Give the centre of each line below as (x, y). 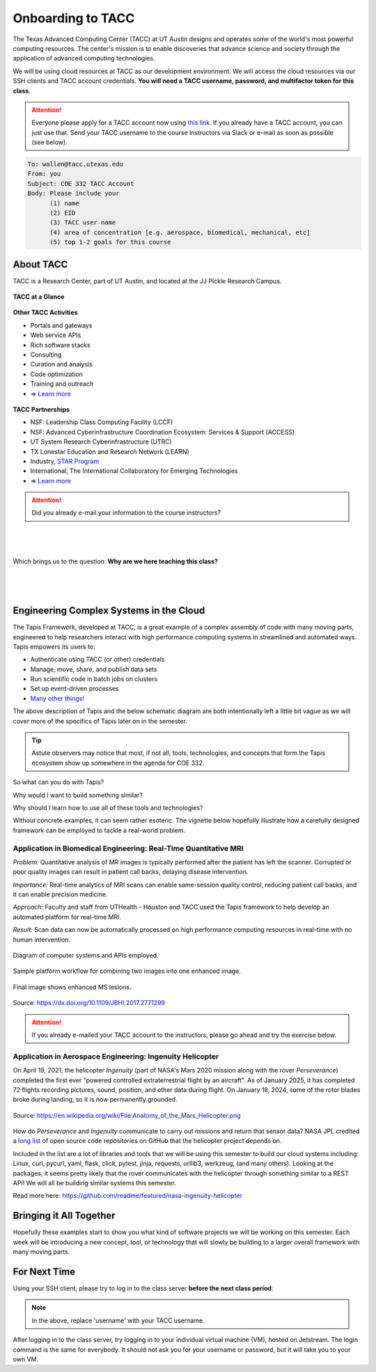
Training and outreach (62, 384)
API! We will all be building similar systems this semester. (95, 1183)
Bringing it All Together (64, 1216)
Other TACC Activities (45, 313)
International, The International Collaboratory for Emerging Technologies (134, 471)
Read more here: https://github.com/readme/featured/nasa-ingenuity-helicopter (128, 1196)
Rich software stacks (60, 345)
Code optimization (57, 374)
